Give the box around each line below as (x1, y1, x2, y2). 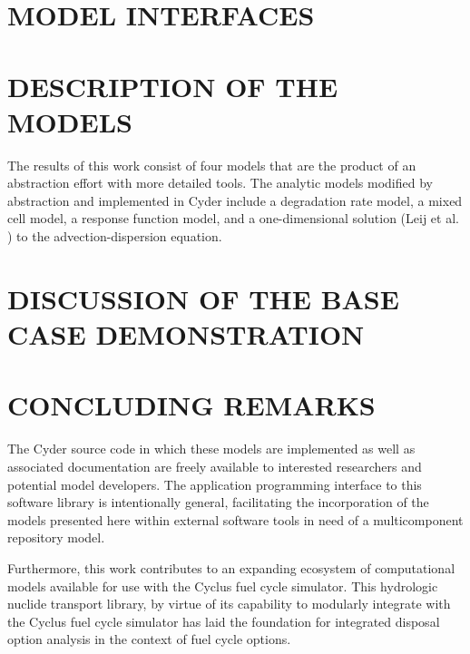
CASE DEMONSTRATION (7, 316, 365, 353)
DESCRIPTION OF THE (7, 67, 338, 104)
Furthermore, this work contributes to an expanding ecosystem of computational (7, 558, 455, 577)
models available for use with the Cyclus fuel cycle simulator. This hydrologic (7, 576, 438, 595)
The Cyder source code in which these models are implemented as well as (7, 439, 416, 458)
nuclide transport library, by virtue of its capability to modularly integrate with (7, 594, 451, 613)
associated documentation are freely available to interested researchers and (7, 456, 422, 475)
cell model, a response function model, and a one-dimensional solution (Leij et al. (7, 209, 459, 228)
